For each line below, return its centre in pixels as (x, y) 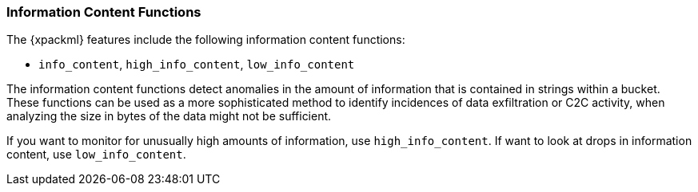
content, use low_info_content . (96, 155)
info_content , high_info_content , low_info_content (197, 65)
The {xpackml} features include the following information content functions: (206, 40)
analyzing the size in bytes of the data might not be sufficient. (169, 116)
